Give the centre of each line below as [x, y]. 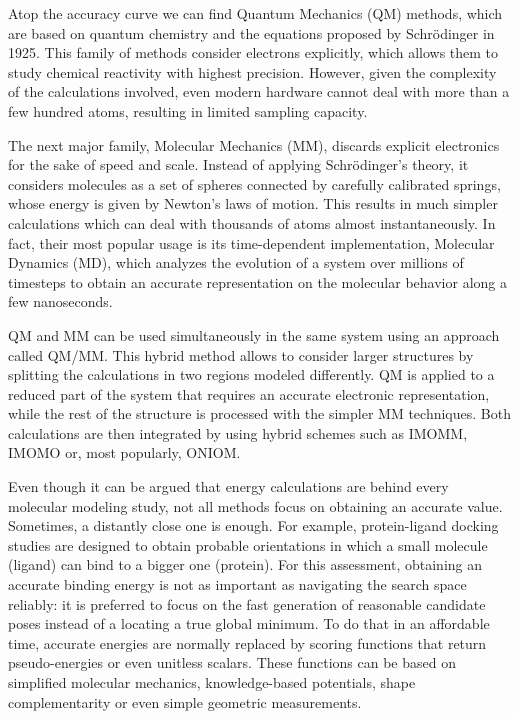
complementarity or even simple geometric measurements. [185, 701]
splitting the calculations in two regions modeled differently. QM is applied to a [251, 374]
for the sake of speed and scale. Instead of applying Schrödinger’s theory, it [238, 164]
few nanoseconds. [60, 301]
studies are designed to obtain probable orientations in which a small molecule [248, 544]
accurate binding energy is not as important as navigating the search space [237, 584]
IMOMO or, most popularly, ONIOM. [124, 452]
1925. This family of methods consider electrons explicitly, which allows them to [253, 52]
